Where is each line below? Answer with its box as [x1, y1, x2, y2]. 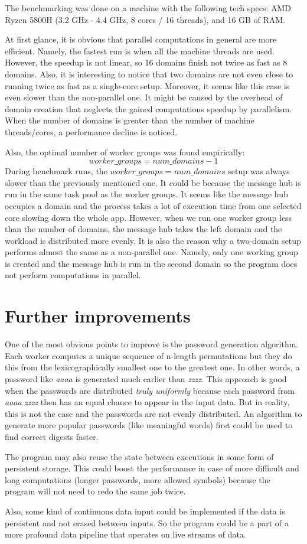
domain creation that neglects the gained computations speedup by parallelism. [5, 102, 292, 115]
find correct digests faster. [5, 430, 99, 442]
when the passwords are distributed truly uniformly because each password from [5, 384, 295, 396]
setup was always [228, 165, 290, 177]
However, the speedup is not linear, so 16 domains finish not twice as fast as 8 [5, 56, 288, 69]
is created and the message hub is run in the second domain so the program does [5, 257, 298, 269]
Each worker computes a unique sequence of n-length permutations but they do [5, 349, 292, 361]
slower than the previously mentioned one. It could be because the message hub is [5, 176, 301, 188]
